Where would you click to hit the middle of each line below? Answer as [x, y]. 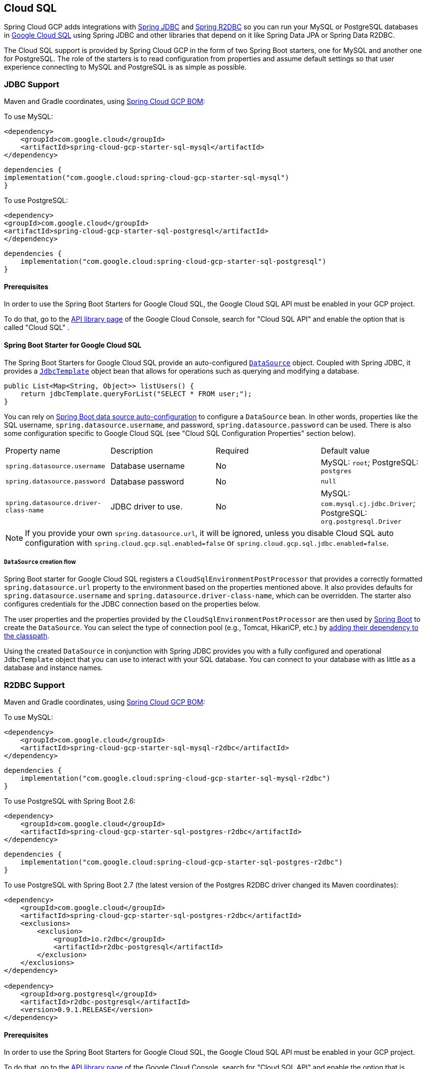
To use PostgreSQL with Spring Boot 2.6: [70, 801]
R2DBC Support [35, 685]
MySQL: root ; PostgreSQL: [370, 462]
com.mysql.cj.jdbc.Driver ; [368, 503]
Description [132, 450]
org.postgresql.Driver [361, 521]
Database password [147, 481]
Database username [148, 466]
